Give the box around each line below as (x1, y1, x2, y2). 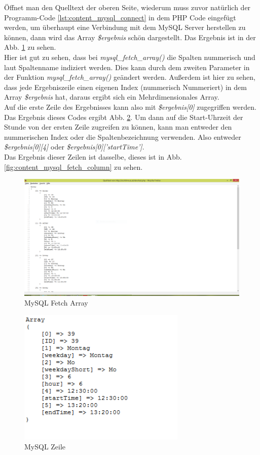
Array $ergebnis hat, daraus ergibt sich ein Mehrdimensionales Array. (4, 92, 219, 102)
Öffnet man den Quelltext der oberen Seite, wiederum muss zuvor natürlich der (4, 2, 251, 12)
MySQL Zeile (24, 441, 66, 452)
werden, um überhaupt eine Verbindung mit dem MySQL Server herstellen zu (4, 22, 246, 33)
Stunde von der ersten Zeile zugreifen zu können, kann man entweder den (4, 122, 232, 132)
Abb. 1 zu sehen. (4, 42, 56, 52)
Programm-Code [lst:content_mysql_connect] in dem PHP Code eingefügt (4, 12, 236, 22)
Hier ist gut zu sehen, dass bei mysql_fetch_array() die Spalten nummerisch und (4, 51, 255, 62)
